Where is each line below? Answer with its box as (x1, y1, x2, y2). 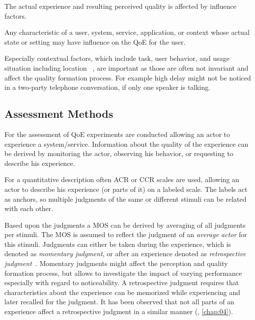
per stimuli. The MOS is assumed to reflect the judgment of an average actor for (4, 229, 247, 240)
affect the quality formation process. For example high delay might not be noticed (4, 72, 251, 82)
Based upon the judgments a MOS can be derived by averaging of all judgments (4, 219, 246, 230)
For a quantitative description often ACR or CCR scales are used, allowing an (4, 174, 239, 185)
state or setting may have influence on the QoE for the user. (4, 36, 186, 47)
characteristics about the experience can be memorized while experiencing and (4, 287, 240, 297)
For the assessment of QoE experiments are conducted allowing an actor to (4, 129, 230, 139)
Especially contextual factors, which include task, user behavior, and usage (4, 53, 230, 63)
